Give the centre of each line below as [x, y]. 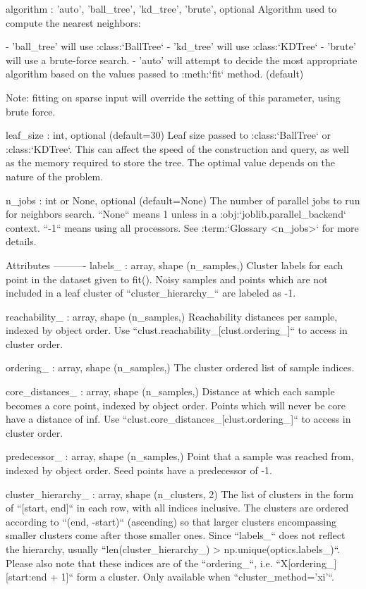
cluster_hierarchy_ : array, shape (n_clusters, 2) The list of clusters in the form [180, 494]
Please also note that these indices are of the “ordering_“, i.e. [139, 563]
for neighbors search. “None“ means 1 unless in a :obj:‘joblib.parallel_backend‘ [176, 214]
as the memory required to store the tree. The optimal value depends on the [171, 162]
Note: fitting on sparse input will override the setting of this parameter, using [173, 97]
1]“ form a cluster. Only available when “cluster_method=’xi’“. [197, 577]
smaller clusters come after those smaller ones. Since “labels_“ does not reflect [176, 535]
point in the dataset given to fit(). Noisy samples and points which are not [167, 279]
